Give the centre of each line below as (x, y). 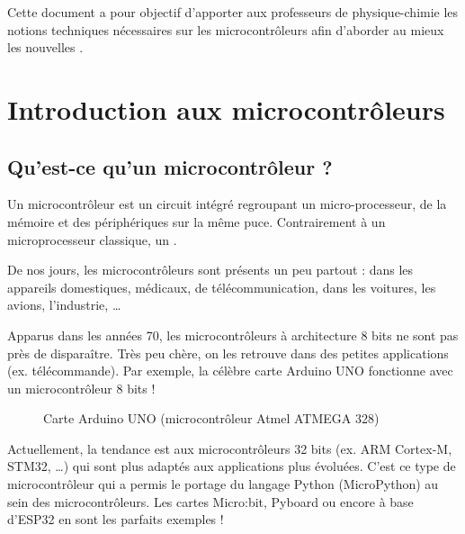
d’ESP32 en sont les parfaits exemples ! (116, 519)
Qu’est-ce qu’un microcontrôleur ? (170, 166)
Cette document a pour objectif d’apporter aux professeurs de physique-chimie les (233, 12)
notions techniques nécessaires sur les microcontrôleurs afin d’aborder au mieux (226, 29)
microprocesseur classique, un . (92, 239)
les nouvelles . (45, 47)
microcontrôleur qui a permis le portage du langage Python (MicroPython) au (223, 484)
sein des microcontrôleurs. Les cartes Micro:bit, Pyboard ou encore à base (210, 501)
